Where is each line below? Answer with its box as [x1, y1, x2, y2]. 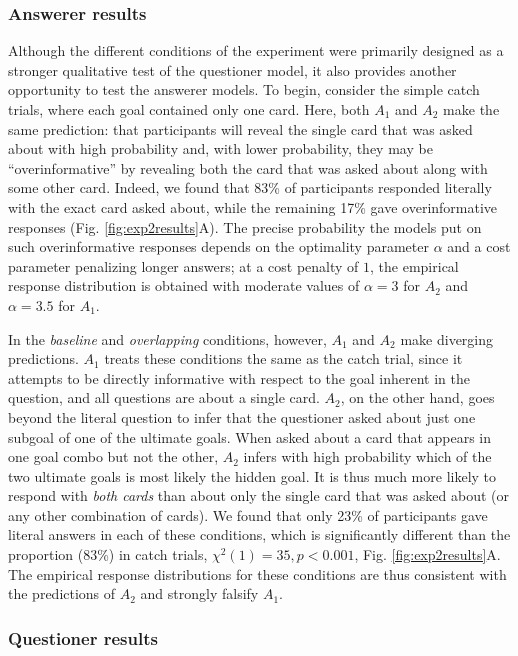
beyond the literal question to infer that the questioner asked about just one [8, 406, 476, 427]
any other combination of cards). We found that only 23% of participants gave [8, 504, 488, 525]
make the [443, 99, 500, 119]
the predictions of [8, 583, 116, 604]
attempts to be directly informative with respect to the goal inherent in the [8, 367, 470, 388]
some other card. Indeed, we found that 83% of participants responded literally [8, 177, 492, 198]
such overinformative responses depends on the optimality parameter [8, 236, 429, 257]
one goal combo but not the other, [8, 446, 219, 467]
